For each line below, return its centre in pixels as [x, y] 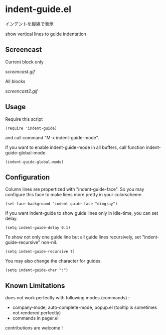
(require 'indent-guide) [31, 128]
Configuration [28, 177]
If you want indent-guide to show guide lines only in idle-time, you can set [82, 213]
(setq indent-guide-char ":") [37, 270]
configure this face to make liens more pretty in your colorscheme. [74, 195]
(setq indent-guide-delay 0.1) [38, 228]
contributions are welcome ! [34, 328]
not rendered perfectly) [37, 313]
